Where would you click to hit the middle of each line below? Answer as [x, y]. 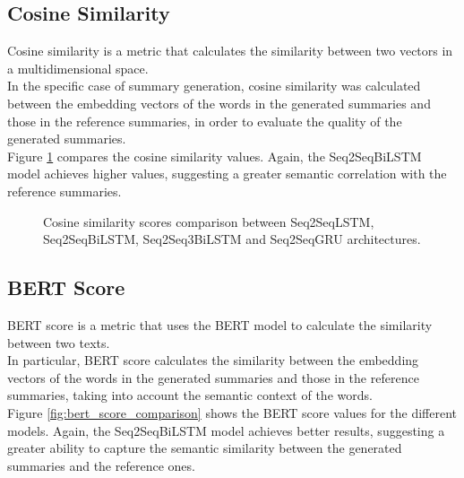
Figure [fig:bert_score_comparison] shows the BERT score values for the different [232, 412]
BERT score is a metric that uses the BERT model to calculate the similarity [220, 324]
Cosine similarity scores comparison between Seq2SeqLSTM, [209, 221]
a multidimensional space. [78, 68]
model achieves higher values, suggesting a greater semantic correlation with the [227, 174]
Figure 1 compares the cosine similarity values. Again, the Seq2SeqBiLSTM [215, 156]
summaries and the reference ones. [101, 465]
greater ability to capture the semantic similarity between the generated [205, 448]
